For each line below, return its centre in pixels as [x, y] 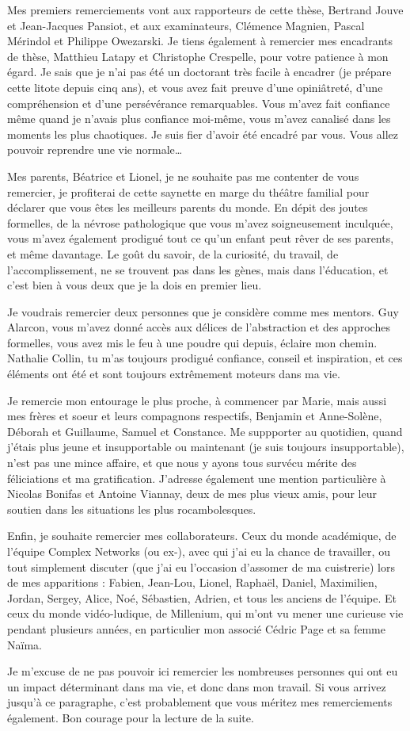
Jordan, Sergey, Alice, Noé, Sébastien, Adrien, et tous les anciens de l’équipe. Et [202, 597]
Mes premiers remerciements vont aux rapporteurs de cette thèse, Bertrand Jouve [205, 10]
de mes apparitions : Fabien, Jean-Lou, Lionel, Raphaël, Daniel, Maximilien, [192, 582]
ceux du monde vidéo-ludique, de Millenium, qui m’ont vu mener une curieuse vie [205, 613]
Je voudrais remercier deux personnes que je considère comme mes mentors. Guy [203, 311]
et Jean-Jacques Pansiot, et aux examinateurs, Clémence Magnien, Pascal [186, 25]
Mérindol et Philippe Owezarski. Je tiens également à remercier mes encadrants [200, 41]
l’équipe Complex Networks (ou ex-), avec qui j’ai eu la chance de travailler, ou [199, 551]
